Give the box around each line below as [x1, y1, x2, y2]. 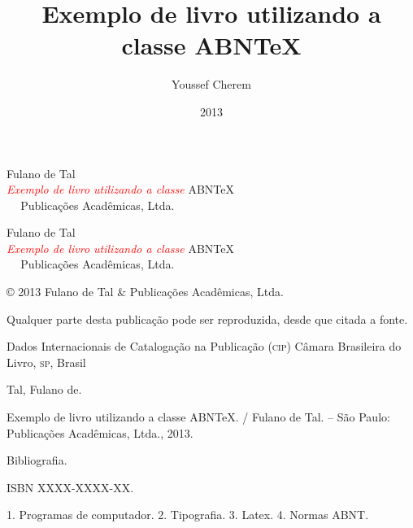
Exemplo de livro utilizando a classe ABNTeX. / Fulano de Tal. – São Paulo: [7, 408, 390, 425]
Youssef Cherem [172, 76, 251, 93]
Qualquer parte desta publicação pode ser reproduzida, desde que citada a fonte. [7, 310, 408, 327]
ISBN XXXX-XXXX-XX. [7, 478, 134, 495]
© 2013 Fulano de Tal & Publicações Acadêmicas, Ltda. [7, 283, 284, 300]
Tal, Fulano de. [7, 381, 82, 398]
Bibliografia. [7, 452, 67, 469]
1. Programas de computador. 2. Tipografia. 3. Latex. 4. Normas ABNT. [7, 506, 369, 523]
